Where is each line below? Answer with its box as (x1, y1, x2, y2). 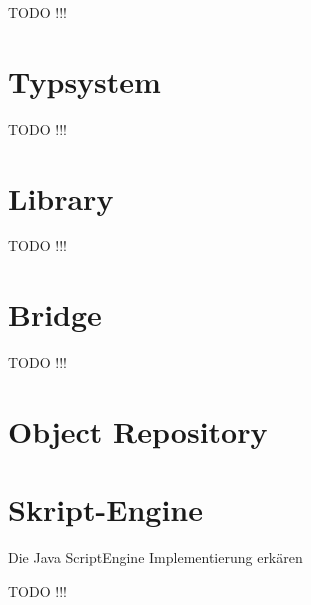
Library (8, 177, 114, 218)
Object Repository (8, 410, 268, 451)
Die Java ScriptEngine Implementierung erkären (8, 547, 303, 568)
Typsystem (8, 60, 161, 101)
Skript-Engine (8, 489, 203, 530)
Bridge (8, 294, 102, 335)
